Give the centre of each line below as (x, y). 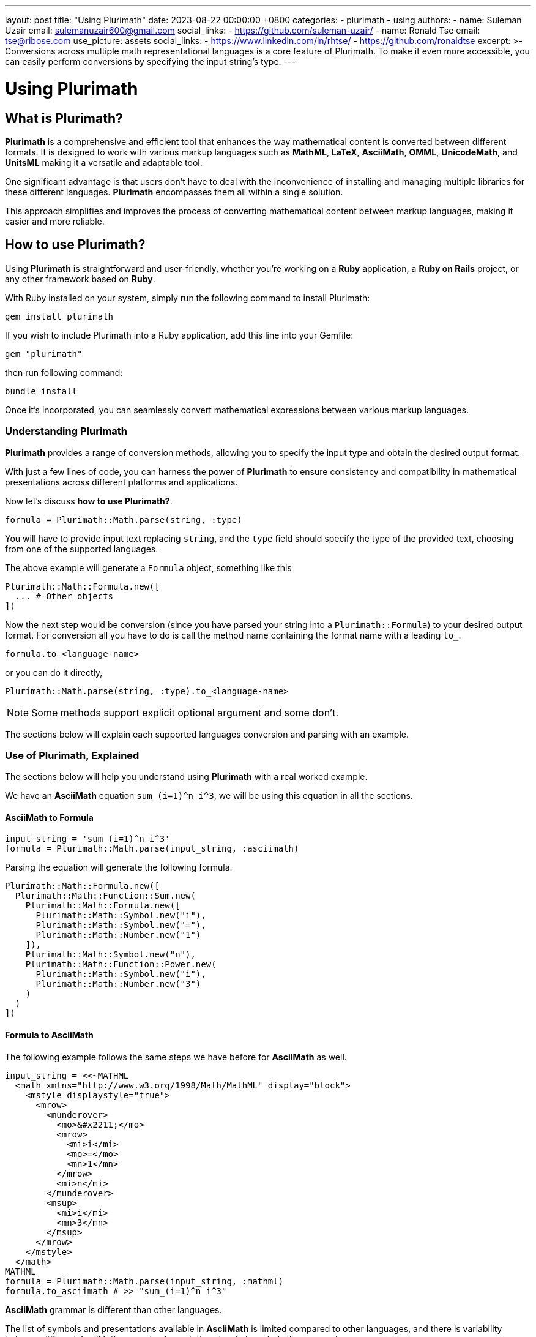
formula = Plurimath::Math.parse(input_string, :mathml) (144, 1281)
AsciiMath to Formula (49, 817)
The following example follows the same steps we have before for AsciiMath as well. (176, 1057)
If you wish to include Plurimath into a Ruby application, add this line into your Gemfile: (179, 335)
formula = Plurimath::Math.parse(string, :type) (124, 519)
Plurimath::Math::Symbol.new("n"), (110, 955)
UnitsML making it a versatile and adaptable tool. (104, 162)
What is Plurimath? (64, 118)
